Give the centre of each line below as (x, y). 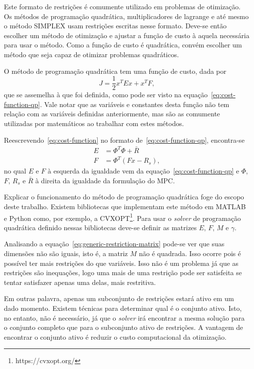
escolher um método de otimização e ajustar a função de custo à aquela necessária (127, 35)
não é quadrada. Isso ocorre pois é (190, 253)
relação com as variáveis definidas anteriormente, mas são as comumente (112, 114)
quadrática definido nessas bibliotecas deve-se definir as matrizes (100, 227)
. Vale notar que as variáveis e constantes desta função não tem (135, 104)
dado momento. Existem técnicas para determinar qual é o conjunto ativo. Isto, (123, 308)
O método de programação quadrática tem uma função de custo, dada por (115, 71)
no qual (15, 171)
